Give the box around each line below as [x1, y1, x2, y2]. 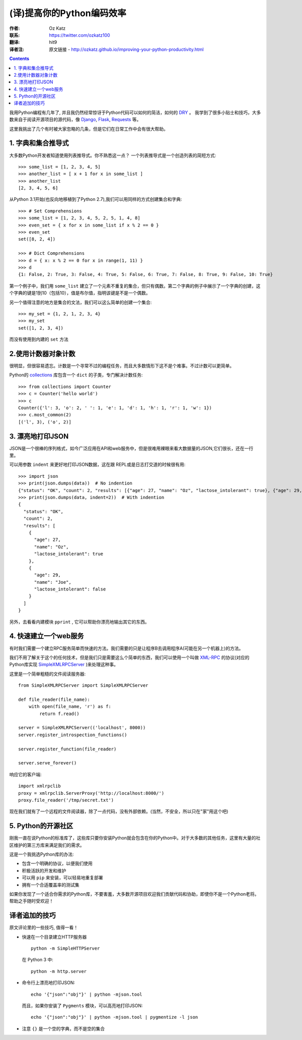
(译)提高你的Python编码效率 [9, 8, 126, 19]
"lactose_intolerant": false [34, 586, 106, 592]
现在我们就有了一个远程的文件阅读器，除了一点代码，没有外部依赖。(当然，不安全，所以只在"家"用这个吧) [9, 808, 229, 814]
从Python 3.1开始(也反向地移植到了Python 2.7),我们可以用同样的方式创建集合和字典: [9, 196, 182, 202]
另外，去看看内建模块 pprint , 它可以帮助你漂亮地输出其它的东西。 [9, 619, 149, 625]
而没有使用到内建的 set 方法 [9, 336, 69, 343]
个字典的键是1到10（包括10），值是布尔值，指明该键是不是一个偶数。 [9, 290, 150, 296]
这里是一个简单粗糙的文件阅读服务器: [9, 671, 86, 677]
